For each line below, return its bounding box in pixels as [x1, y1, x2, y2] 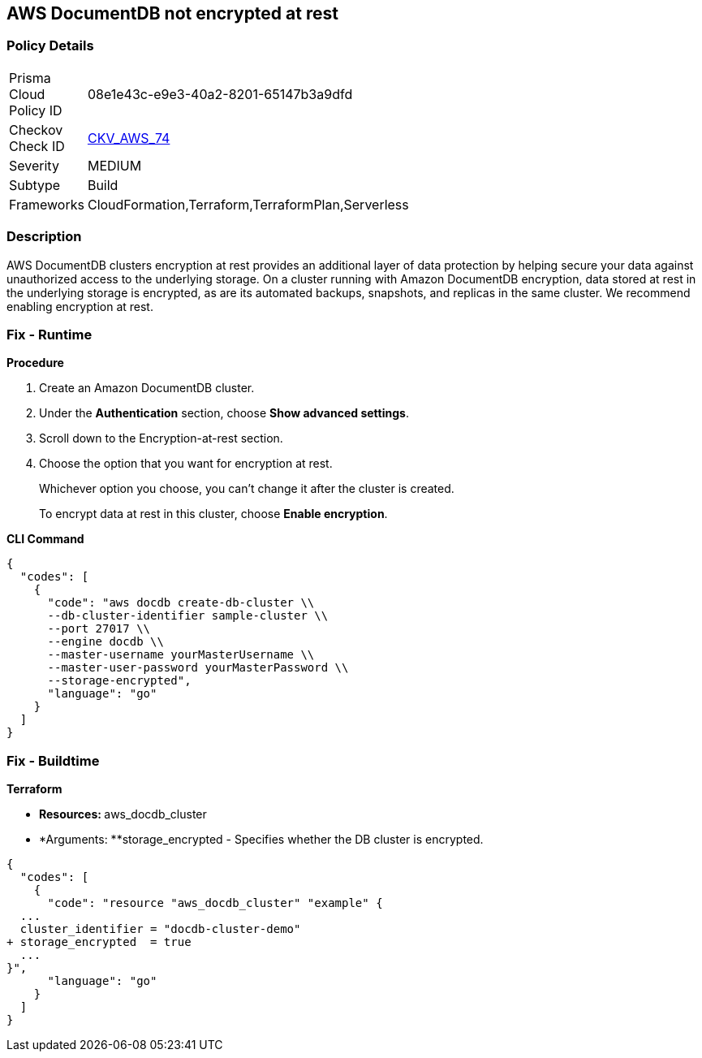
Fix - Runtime [6, 326, 93, 343]
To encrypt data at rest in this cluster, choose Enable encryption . [39, 507, 388, 521]
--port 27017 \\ [47, 622, 151, 636]
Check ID [9, 137, 65, 154]
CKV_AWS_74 [87, 129, 170, 146]
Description [6, 228, 82, 245]
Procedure [6, 356, 64, 370]
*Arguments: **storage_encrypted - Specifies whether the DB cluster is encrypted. [39, 832, 484, 847]
